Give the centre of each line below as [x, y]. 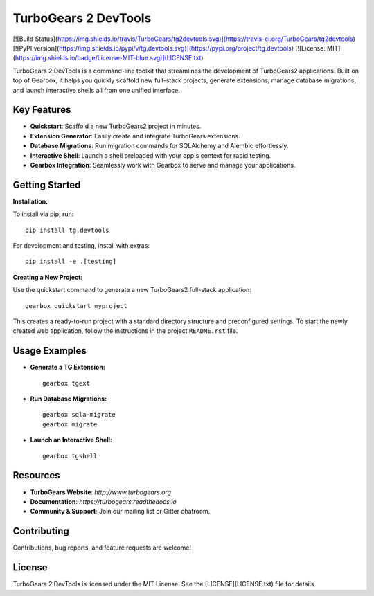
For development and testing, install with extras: [81, 246]
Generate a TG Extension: [68, 368]
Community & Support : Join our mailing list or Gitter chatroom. [120, 512]
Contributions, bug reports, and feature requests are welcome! [102, 548]
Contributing [41, 531]
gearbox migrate [70, 424]
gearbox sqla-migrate [79, 415]
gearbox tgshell [70, 456]
